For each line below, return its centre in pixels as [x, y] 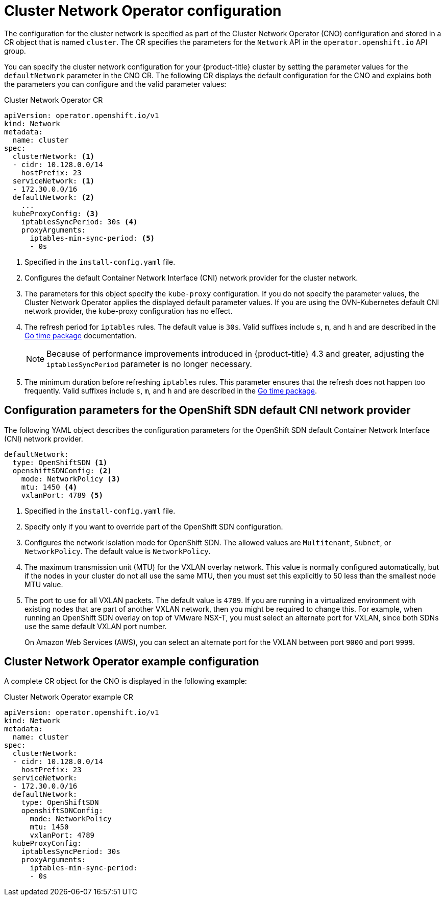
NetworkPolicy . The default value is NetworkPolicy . [118, 551]
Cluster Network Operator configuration [143, 11]
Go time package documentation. [81, 335]
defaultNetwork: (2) [54, 197]
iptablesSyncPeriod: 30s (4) [79, 222]
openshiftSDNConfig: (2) [62, 470]
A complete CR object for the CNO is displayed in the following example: [126, 681]
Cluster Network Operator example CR [69, 697]
